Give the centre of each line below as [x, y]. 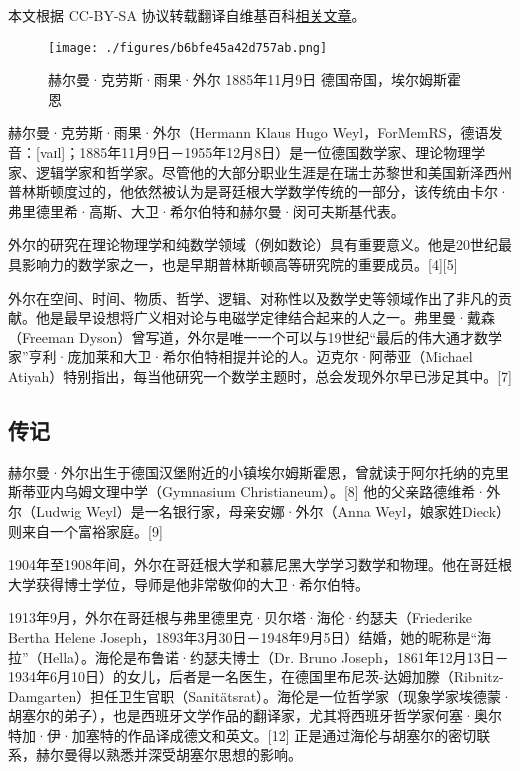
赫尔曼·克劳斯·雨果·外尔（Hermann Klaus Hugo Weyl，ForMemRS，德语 [248, 132]
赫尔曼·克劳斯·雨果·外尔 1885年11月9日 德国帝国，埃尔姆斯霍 [254, 79]
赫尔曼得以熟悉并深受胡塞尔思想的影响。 [168, 754]
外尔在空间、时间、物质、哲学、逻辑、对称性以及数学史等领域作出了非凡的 [253, 297]
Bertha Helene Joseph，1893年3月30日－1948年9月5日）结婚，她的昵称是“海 [250, 636]
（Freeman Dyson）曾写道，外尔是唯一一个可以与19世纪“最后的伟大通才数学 [255, 336]
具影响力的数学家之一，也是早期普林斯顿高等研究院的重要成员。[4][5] [233, 264]
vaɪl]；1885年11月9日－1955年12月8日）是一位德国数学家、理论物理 [255, 152]
